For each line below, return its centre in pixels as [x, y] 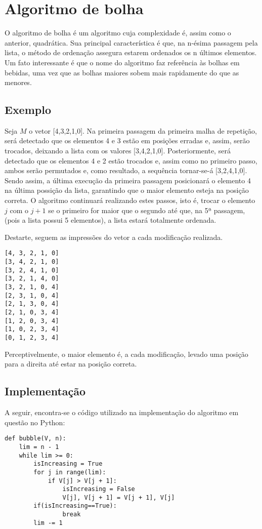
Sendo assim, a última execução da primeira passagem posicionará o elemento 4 [128, 180]
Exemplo [28, 110]
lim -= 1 [48, 523]
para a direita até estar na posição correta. [71, 364]
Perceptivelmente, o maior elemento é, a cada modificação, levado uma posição [126, 354]
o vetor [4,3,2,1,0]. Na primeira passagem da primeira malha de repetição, [143, 130]
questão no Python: [35, 422]
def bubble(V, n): [35, 439]
